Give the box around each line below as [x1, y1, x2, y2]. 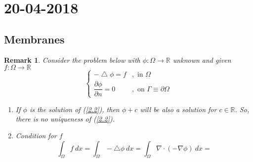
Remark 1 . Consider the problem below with [4, 54, 140, 65]
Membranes [4, 31, 65, 46]
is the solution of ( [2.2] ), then [29, 104, 120, 114]
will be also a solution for [140, 104, 217, 114]
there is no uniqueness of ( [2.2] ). [15, 114, 115, 124]
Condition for [15, 130, 57, 140]
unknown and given [172, 54, 231, 65]
